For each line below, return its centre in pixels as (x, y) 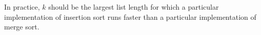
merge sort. (22, 27)
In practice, (22, 7)
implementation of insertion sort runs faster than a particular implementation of (130, 16)
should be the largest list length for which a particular (134, 7)
